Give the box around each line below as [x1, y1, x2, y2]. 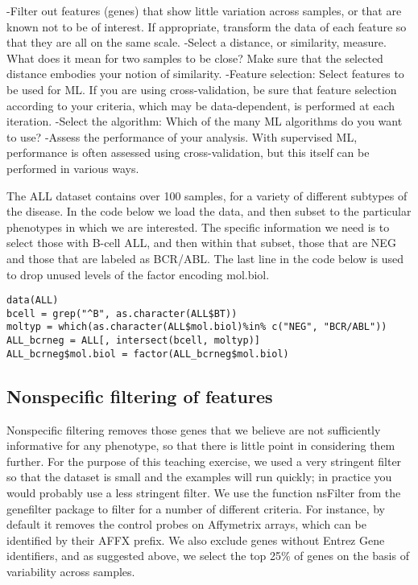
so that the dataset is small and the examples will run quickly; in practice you [6, 468, 392, 485]
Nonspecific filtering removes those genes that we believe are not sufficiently [6, 421, 381, 438]
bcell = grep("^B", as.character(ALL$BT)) [6, 307, 238, 319]
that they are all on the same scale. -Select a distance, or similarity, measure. [6, 34, 387, 51]
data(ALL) [6, 295, 59, 307]
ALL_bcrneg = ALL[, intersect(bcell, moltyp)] [6, 335, 260, 347]
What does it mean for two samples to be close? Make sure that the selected [6, 49, 383, 66]
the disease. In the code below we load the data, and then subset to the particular [6, 203, 412, 220]
